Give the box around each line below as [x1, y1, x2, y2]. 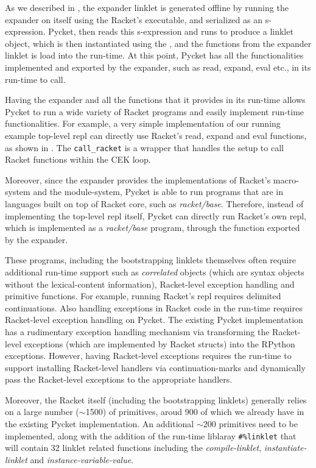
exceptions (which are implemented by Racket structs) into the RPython [24, 337, 295, 350]
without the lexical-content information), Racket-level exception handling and [5, 277, 295, 290]
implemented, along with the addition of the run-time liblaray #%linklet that [5, 429, 297, 442]
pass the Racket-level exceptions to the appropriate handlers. [5, 373, 233, 386]
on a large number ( [5, 405, 79, 418]
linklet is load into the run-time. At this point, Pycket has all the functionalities [5, 49, 304, 62]
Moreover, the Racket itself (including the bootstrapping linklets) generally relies [5, 393, 307, 406]
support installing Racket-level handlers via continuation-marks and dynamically [5, 361, 306, 374]
